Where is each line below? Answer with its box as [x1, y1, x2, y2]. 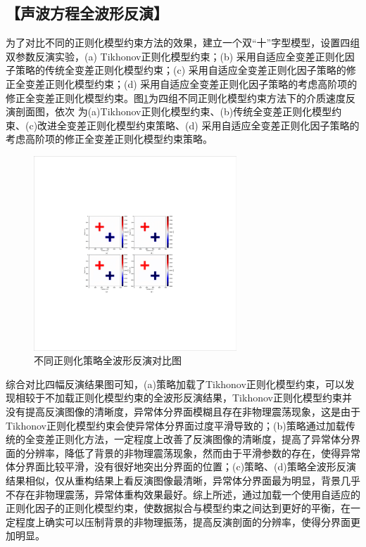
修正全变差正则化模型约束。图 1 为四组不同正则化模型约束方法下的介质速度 [6, 90, 346, 105]
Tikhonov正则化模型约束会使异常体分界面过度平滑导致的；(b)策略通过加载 [6, 418, 346, 432]
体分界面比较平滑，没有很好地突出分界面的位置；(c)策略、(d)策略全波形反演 [6, 459, 356, 474]
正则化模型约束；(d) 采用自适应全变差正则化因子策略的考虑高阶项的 [44, 76, 358, 91]
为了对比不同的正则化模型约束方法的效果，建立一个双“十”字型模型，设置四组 [6, 35, 360, 50]
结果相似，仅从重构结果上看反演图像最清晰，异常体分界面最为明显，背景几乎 [6, 473, 360, 488]
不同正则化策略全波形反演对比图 [34, 353, 182, 368]
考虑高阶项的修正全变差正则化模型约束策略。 [6, 131, 213, 146]
